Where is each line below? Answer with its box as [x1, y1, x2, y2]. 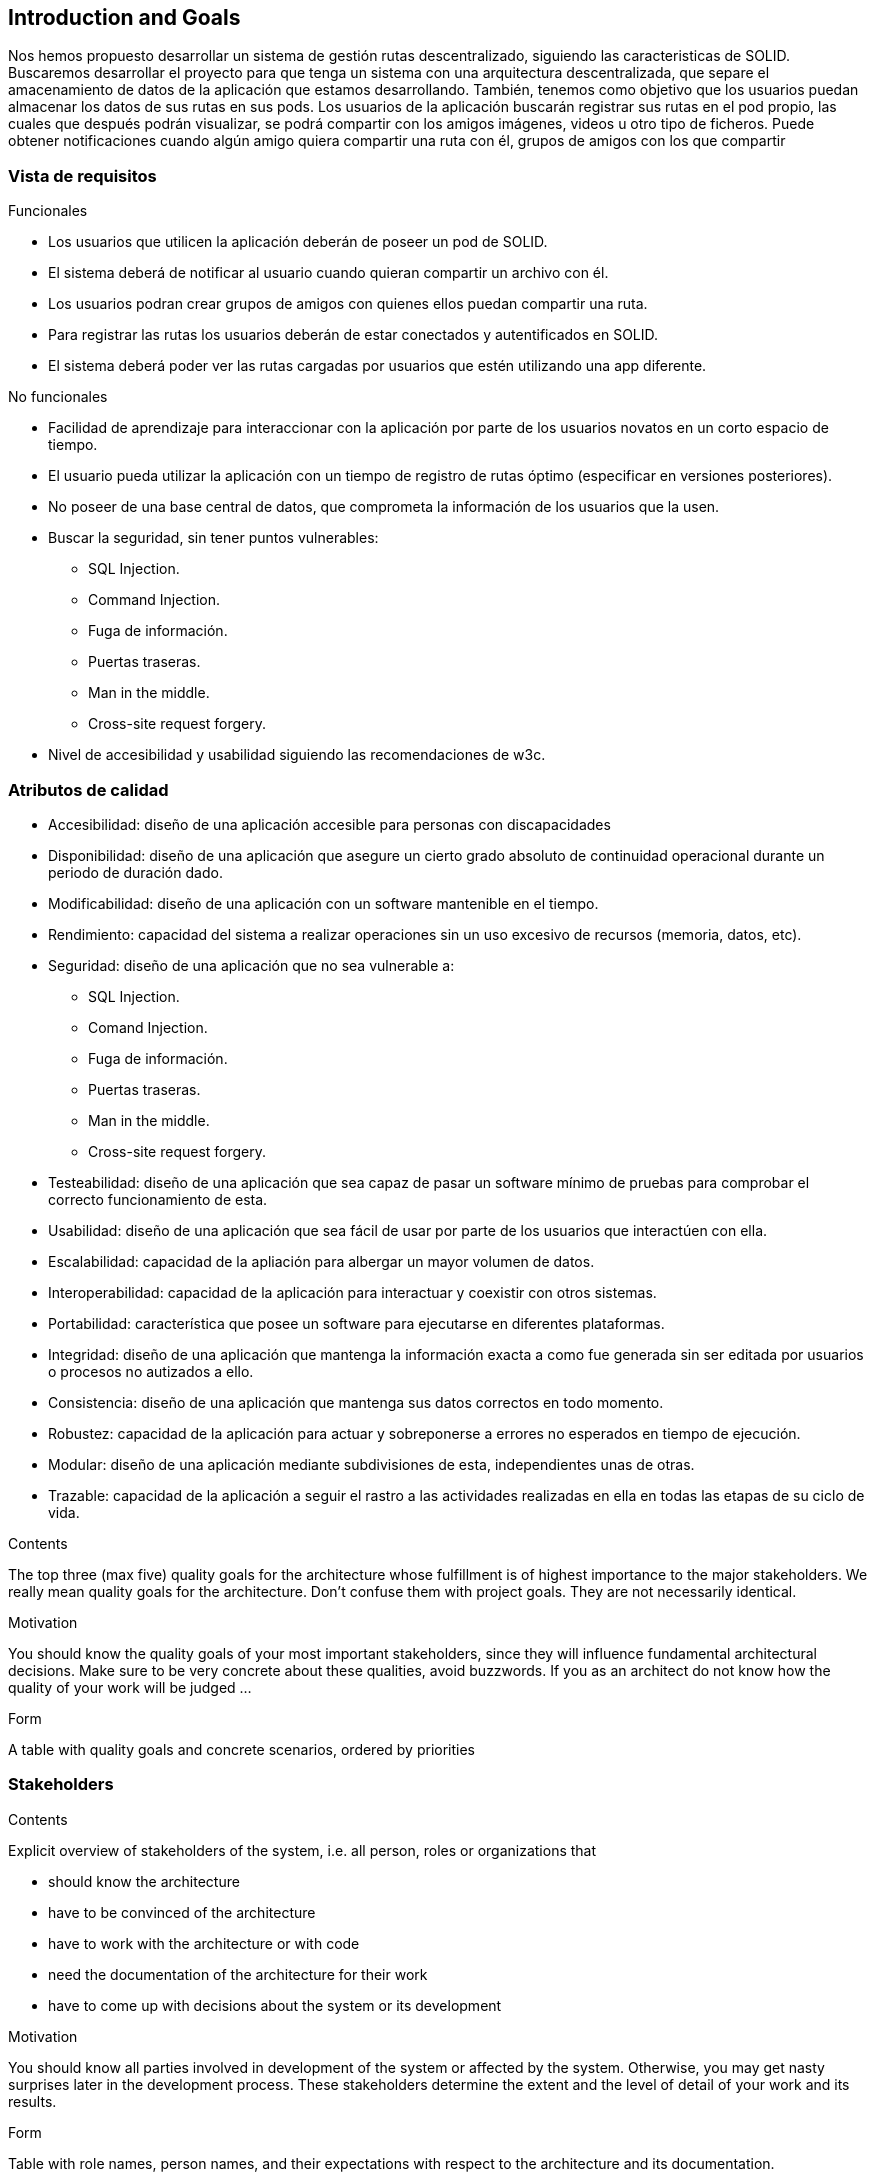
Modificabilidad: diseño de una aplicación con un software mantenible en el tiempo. [48, 894, 599, 912]
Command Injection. [88, 591, 221, 609]
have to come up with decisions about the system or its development [48, 1996, 502, 2014]
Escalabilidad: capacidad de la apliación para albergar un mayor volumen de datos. [48, 1252, 595, 1270]
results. [8, 2092, 57, 2110]
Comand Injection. [88, 1018, 208, 1036]
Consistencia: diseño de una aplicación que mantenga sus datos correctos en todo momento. [48, 1393, 664, 1411]
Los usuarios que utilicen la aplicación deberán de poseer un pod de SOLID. [48, 233, 548, 251]
